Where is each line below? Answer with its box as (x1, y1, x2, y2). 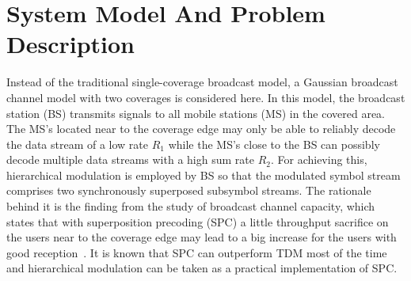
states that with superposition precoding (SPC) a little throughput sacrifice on (6, 213, 389, 230)
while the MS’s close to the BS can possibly (168, 135, 380, 152)
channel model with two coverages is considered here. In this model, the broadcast (6, 89, 405, 105)
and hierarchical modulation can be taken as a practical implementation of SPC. (6, 260, 398, 276)
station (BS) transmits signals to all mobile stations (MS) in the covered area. (6, 104, 386, 121)
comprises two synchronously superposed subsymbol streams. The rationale (6, 182, 371, 199)
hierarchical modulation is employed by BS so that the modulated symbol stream (6, 166, 401, 183)
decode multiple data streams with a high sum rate (6, 151, 254, 168)
